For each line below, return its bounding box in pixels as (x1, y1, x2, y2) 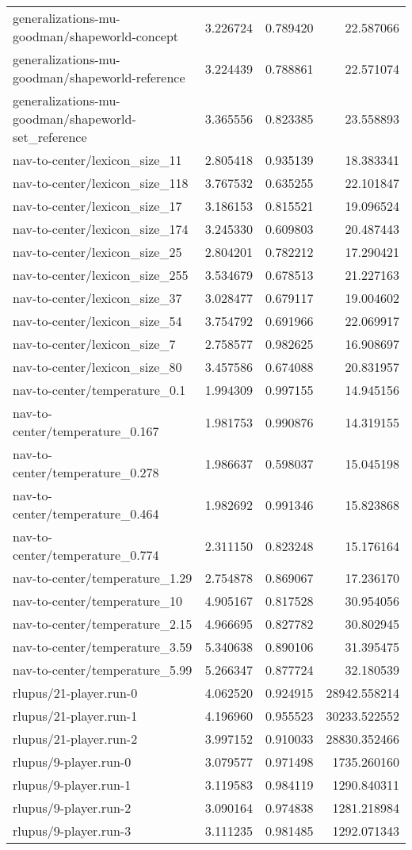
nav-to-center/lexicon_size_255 (13, 266, 189, 284)
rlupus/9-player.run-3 (13, 821, 132, 840)
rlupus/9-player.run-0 (13, 752, 132, 771)
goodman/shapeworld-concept (13, 27, 179, 45)
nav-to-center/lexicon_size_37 (13, 289, 182, 307)
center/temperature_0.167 (13, 422, 159, 440)
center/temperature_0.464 (13, 504, 159, 523)
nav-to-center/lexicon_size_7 (13, 335, 176, 353)
